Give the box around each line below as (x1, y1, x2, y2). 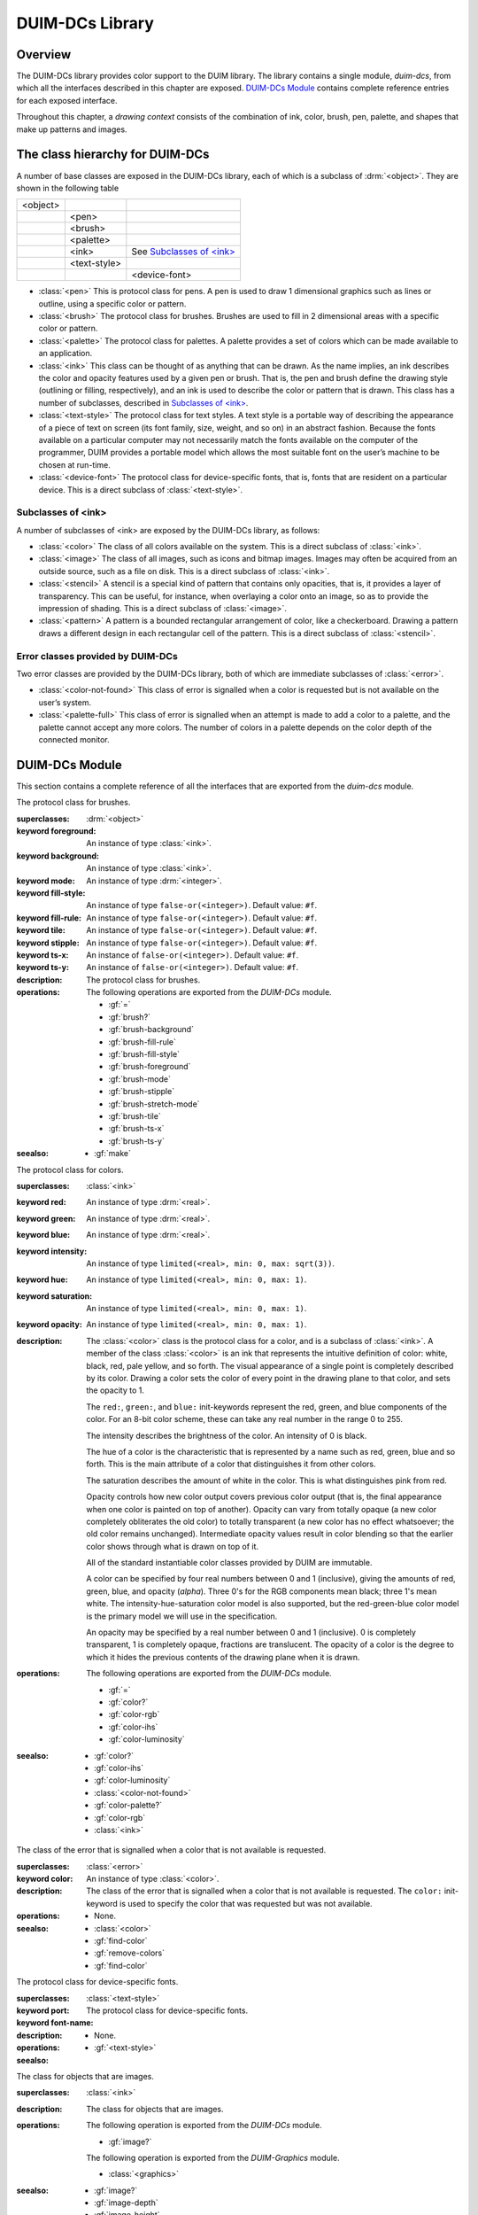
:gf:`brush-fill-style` (108, 1049, 181, 1060)
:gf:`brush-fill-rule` (108, 1037, 176, 1047)
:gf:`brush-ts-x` (108, 1123, 165, 1134)
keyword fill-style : (16, 887, 86, 898)
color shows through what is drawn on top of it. (86, 1541, 259, 1551)
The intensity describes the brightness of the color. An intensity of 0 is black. (86, 1430, 367, 1441)
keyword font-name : (16, 2017, 94, 2028)
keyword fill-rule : (16, 913, 81, 923)
